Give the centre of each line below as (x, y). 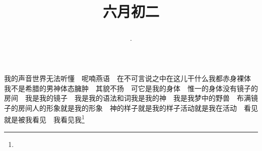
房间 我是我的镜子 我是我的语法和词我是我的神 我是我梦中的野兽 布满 (127, 98)
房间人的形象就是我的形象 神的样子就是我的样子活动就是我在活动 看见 (138, 107)
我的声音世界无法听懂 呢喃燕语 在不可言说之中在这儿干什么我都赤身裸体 (127, 78)
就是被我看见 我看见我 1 (44, 119)
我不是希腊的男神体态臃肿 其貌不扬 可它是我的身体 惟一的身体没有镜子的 (131, 88)
